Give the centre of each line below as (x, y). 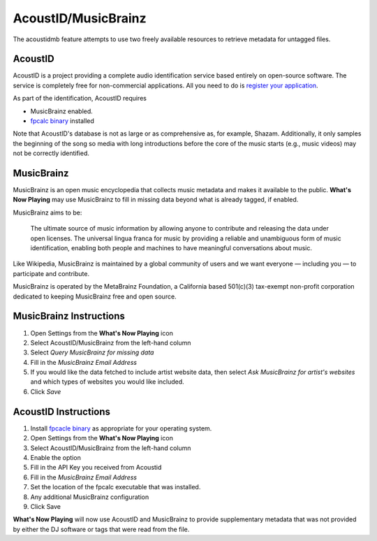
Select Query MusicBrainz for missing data (92, 352)
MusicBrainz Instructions (69, 316)
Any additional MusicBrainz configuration (90, 497)
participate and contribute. (51, 273)
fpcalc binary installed (62, 121)
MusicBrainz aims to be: (47, 212)
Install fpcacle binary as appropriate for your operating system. (121, 428)
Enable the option (56, 457)
